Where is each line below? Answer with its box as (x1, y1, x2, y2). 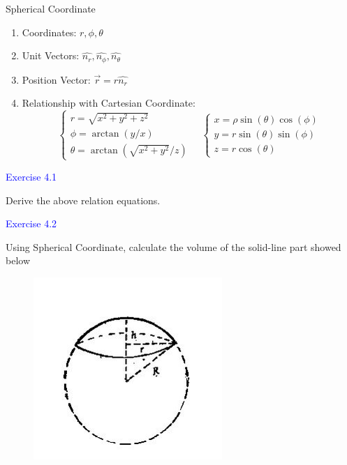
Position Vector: (22, 72, 91, 86)
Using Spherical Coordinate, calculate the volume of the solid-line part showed (6, 239, 341, 254)
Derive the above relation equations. (6, 192, 161, 207)
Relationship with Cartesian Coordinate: (22, 96, 195, 110)
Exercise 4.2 (6, 216, 57, 231)
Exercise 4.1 (6, 169, 57, 183)
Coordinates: (22, 24, 77, 39)
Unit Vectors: (22, 48, 80, 63)
